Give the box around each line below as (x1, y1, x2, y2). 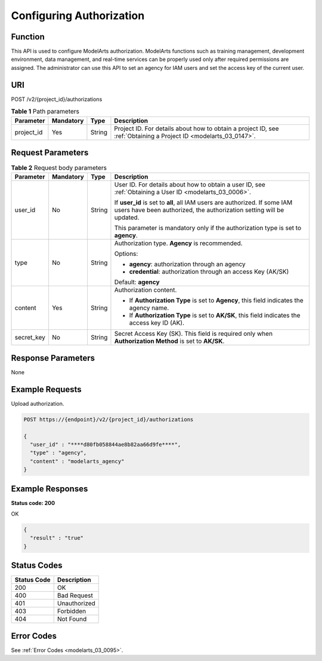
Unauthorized (57, 599, 95, 608)
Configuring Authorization (11, 9, 145, 22)
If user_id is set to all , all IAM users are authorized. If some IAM (114, 198, 293, 207)
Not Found (57, 615, 87, 623)
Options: (114, 250, 138, 258)
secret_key (14, 333, 46, 342)
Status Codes (11, 561, 63, 571)
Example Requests (11, 384, 82, 394)
